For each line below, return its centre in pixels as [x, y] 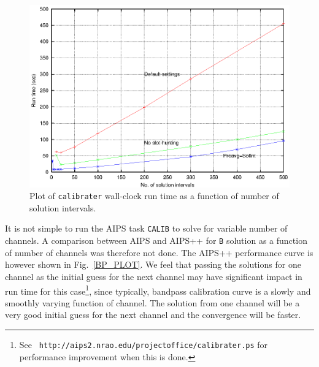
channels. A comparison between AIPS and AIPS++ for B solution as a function [156, 240]
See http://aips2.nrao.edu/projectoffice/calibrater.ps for [144, 344]
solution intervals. [63, 207]
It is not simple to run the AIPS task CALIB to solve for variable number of [146, 228]
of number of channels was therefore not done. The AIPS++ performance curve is [159, 252]
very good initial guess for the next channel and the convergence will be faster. [153, 315]
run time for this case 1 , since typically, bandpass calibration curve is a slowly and [158, 290]
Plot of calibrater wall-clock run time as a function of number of [154, 196]
